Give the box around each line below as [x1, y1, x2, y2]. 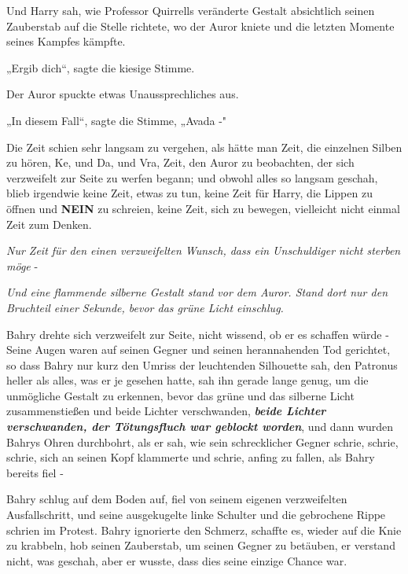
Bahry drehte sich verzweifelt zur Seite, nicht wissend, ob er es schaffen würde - [6, 326, 389, 342]
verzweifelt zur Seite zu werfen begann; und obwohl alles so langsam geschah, [6, 169, 378, 186]
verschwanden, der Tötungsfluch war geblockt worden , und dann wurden [6, 418, 394, 435]
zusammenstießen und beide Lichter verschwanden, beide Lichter [6, 403, 326, 419]
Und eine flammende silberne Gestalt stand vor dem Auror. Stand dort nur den [6, 284, 388, 300]
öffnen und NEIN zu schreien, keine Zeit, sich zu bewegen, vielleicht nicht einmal [6, 200, 400, 216]
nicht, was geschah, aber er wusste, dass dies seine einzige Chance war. [6, 552, 347, 568]
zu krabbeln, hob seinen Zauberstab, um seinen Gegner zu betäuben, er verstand [6, 537, 395, 554]
